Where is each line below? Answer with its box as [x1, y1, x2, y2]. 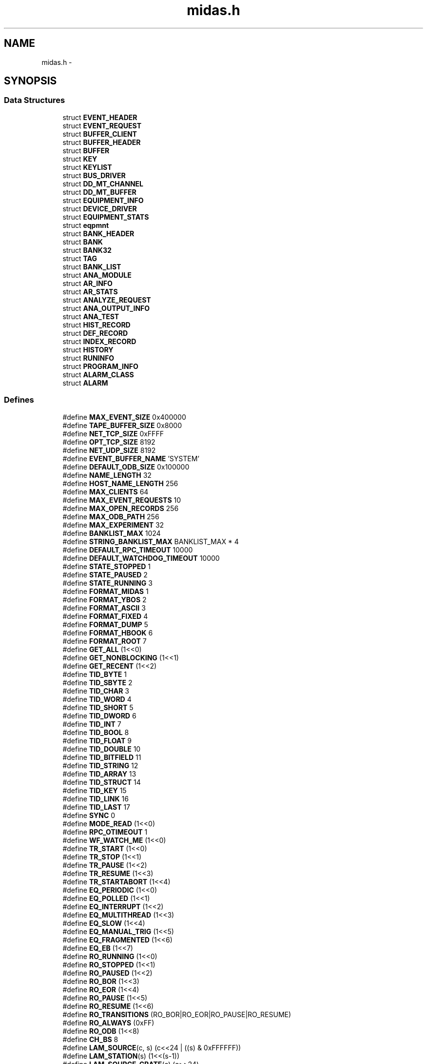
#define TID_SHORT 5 [62, 703, 134, 712]
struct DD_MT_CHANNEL [62, 179, 143, 188]
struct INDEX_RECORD [62, 337, 136, 346]
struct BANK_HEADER [62, 229, 135, 238]
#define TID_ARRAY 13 [62, 769, 136, 778]
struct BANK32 [62, 246, 112, 254]
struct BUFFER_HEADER [62, 138, 141, 146]
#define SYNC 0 [62, 811, 116, 819]
